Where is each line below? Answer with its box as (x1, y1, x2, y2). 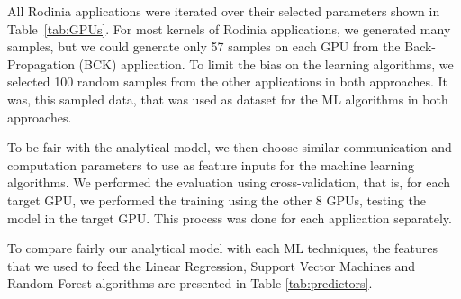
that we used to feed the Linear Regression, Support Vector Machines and (7, 256, 416, 275)
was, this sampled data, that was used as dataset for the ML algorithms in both (7, 89, 448, 108)
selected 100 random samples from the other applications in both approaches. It (7, 72, 447, 91)
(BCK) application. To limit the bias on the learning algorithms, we (78, 54, 454, 73)
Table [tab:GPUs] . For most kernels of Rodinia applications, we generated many (7, 19, 451, 38)
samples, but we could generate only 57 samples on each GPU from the (7, 37, 401, 56)
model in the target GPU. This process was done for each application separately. (7, 208, 452, 227)
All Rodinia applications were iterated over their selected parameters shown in (7, 2, 440, 20)
